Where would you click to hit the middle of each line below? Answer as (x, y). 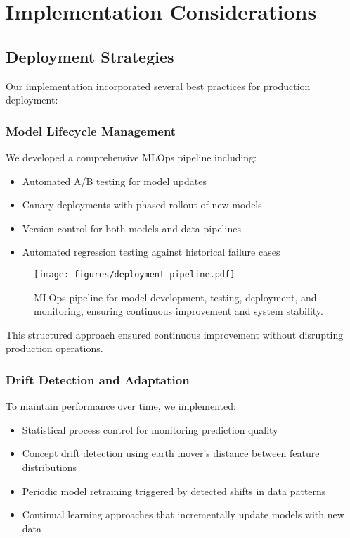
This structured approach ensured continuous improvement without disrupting (175, 334)
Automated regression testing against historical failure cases (151, 252)
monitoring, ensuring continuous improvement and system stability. (179, 311)
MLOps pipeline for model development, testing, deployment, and (175, 297)
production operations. (54, 348)
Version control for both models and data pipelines (131, 228)
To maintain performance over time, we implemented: (121, 406)
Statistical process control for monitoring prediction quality (150, 429)
